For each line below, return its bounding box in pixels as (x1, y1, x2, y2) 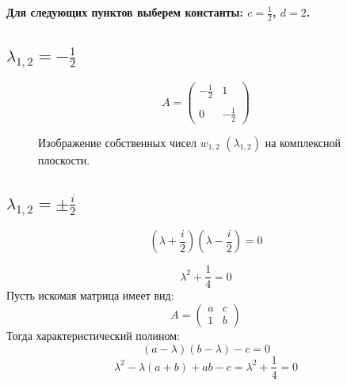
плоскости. (38, 151, 90, 168)
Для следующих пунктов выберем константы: (6, 4, 243, 20)
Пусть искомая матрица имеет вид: (6, 287, 174, 304)
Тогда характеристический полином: (6, 326, 181, 343)
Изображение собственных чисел (38, 134, 197, 150)
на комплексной (265, 134, 341, 150)
